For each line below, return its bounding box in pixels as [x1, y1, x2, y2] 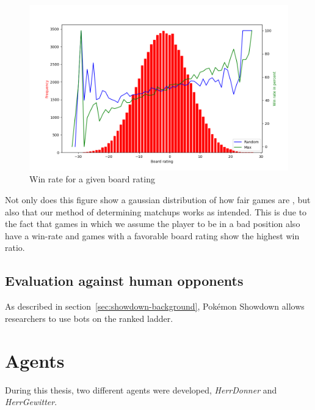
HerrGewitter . [5, 395, 57, 408]
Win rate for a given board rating [29, 173, 155, 185]
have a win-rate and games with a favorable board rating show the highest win [5, 229, 300, 242]
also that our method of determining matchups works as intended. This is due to [5, 205, 307, 218]
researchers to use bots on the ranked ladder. [5, 311, 173, 324]
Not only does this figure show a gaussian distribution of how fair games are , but [5, 193, 311, 206]
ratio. [5, 241, 25, 254]
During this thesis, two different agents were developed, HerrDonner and [5, 383, 277, 396]
